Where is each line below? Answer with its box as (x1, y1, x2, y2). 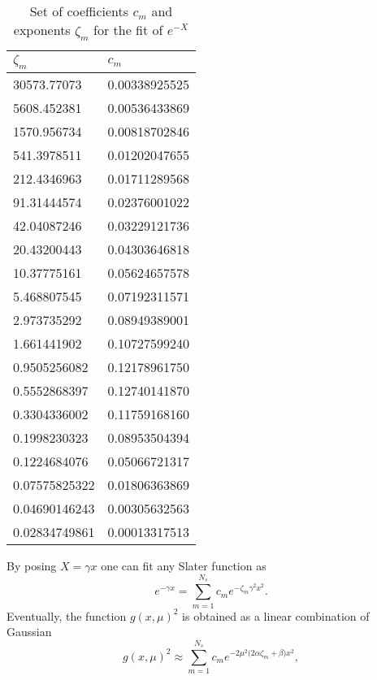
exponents (13, 20, 71, 39)
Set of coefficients (29, 2, 129, 20)
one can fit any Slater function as (101, 557, 266, 574)
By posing (6, 557, 57, 574)
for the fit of (93, 20, 163, 39)
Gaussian (6, 623, 52, 640)
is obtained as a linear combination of (182, 607, 370, 624)
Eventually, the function (6, 607, 127, 624)
